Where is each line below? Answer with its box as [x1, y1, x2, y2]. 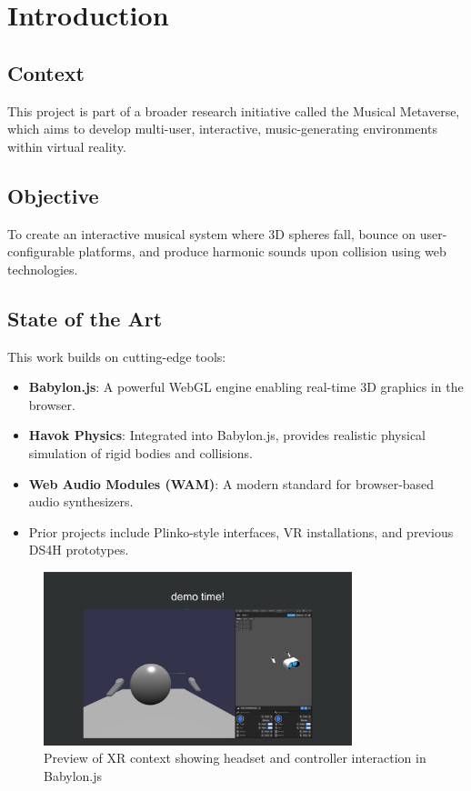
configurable [7, 242, 75, 261]
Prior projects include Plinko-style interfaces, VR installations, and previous [28, 522, 454, 541]
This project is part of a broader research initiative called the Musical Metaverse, [7, 101, 460, 120]
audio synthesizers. [28, 492, 134, 511]
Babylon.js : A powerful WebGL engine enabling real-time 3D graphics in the [28, 377, 464, 396]
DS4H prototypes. [28, 540, 129, 559]
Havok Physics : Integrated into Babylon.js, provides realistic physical [28, 426, 426, 445]
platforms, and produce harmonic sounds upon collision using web [78, 242, 446, 261]
